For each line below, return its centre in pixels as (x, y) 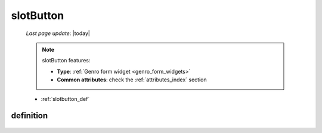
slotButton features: (66, 61)
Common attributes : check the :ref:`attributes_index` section (132, 80)
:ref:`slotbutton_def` (65, 99)
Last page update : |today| (58, 33)
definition (30, 116)
